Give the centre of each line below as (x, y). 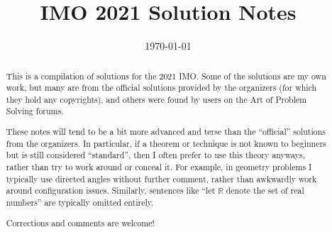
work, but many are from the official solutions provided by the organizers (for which (161, 88)
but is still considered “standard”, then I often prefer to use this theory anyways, (155, 155)
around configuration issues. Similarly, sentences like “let (111, 190)
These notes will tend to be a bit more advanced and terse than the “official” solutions (166, 132)
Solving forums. (35, 111)
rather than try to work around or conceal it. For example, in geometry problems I (159, 167)
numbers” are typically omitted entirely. (80, 202)
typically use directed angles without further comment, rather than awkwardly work (161, 178)
